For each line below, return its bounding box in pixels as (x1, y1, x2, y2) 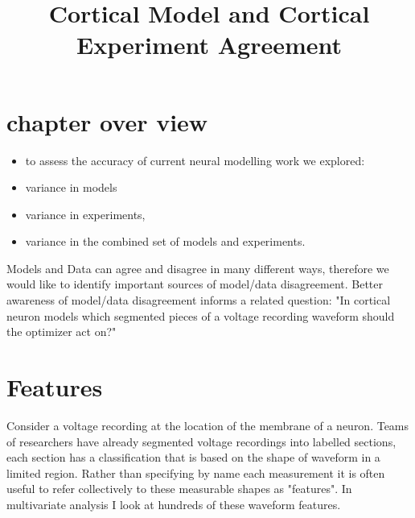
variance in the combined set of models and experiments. (25, 233, 306, 250)
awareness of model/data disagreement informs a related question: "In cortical (6, 292, 391, 309)
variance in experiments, (25, 205, 146, 222)
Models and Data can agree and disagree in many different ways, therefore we (6, 259, 389, 276)
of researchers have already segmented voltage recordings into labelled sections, (6, 433, 397, 450)
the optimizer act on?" (6, 323, 117, 340)
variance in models (25, 179, 117, 196)
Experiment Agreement (76, 28, 343, 61)
